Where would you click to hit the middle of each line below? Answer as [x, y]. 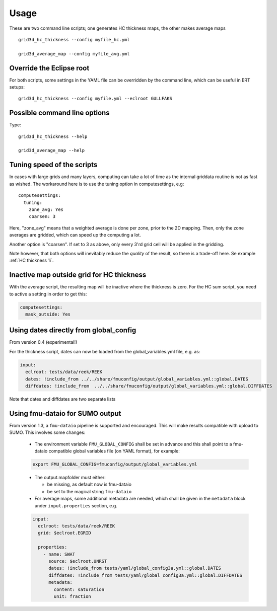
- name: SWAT [59, 554]
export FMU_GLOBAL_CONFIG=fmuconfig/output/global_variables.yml [115, 465]
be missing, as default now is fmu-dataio [89, 484]
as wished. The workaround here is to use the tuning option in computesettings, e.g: [97, 184]
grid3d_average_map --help [52, 150]
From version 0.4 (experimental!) [43, 342]
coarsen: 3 [42, 217]
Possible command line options [60, 113]
